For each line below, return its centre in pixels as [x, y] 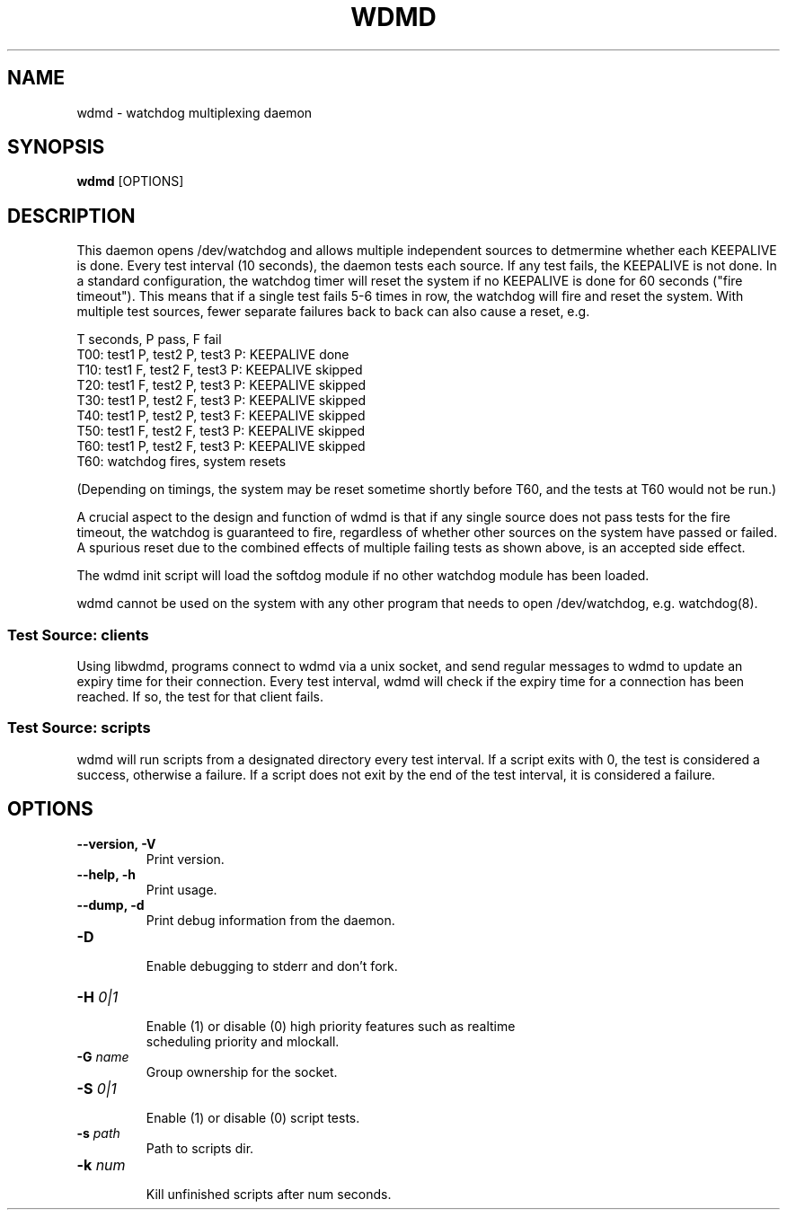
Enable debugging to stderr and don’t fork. [272, 966]
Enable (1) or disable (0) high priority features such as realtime [331, 1026]
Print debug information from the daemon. [270, 920]
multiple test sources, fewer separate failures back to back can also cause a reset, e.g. [333, 312]
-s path [98, 1133]
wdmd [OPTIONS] [130, 181]
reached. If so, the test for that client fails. [200, 697]
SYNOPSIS [56, 147]
